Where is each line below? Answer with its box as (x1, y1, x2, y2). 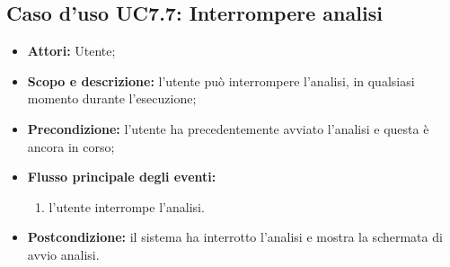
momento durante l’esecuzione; (27, 89, 197, 108)
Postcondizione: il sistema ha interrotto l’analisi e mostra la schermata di (27, 227, 443, 246)
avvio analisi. (27, 245, 100, 263)
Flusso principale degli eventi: (27, 167, 216, 186)
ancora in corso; (27, 137, 115, 156)
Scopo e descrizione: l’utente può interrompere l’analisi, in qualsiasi (27, 71, 415, 90)
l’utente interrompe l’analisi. (49, 197, 205, 216)
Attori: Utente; (27, 41, 116, 60)
